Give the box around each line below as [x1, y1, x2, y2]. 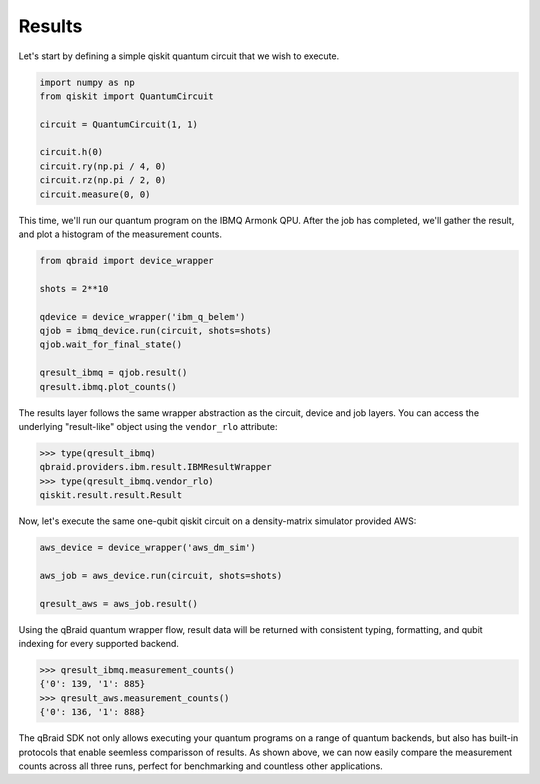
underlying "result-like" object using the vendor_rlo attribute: [18, 420, 278, 432]
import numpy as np [39, 76, 135, 88]
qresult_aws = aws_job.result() [39, 598, 199, 609]
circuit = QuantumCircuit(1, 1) [39, 118, 199, 130]
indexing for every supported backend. [18, 637, 180, 649]
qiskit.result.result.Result [39, 490, 183, 501]
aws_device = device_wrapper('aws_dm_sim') [39, 542, 257, 554]
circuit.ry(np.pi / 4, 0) [39, 160, 167, 172]
